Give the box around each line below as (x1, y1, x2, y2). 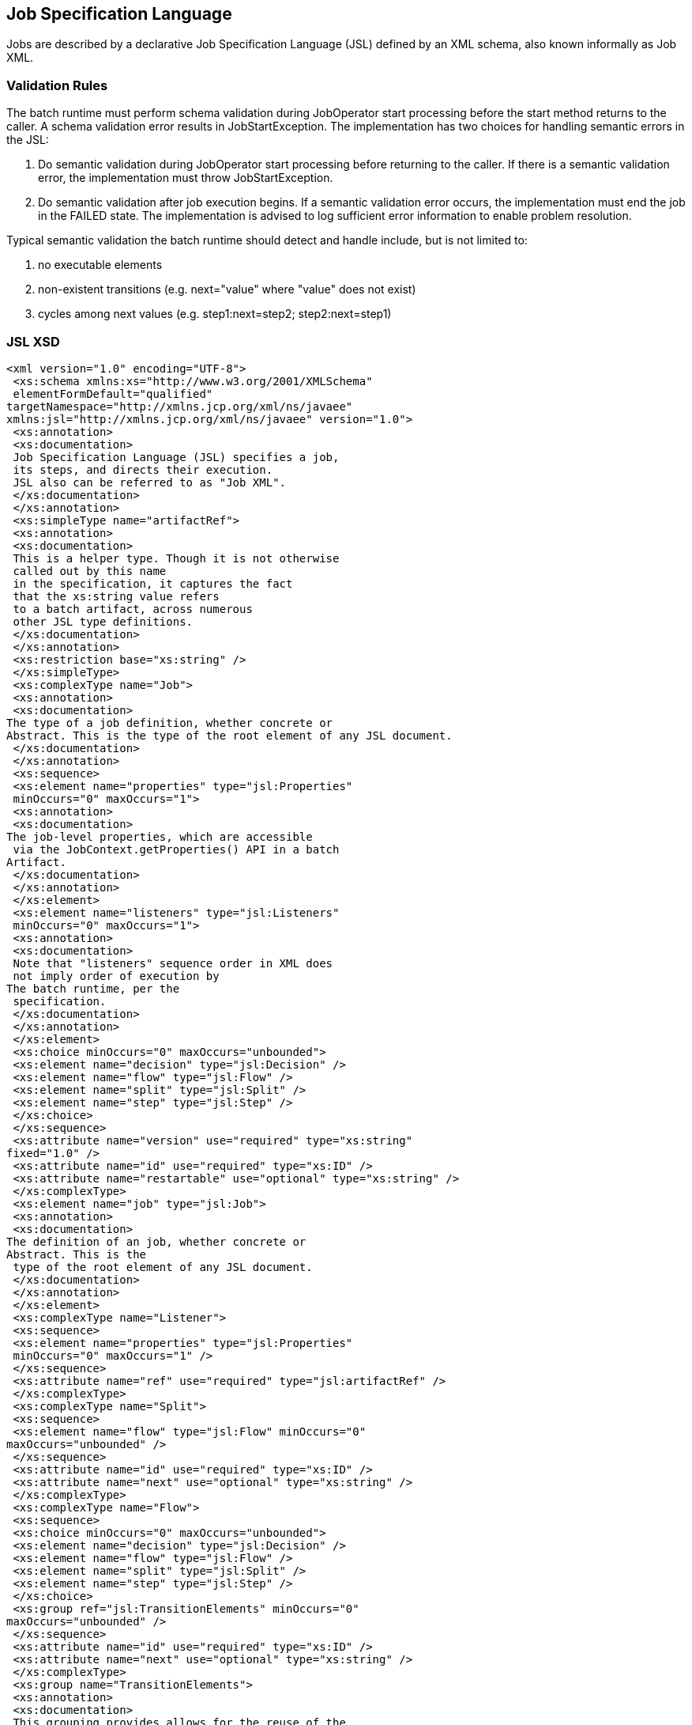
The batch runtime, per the (6, 982, 180, 995)
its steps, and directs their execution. (13, 463, 273, 476)
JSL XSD (6, 333, 60, 350)
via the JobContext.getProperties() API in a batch (13, 842, 340, 856)
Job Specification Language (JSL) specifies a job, (13, 450, 340, 463)
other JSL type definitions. (13, 615, 194, 628)
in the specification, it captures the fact (13, 577, 293, 590)
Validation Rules (6, 77, 108, 93)
